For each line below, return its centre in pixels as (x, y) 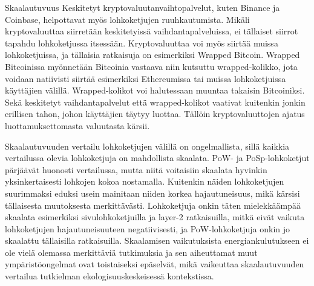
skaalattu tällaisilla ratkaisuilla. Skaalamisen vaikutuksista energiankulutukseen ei (157, 240)
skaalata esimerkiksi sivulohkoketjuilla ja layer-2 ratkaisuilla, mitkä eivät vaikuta (155, 217)
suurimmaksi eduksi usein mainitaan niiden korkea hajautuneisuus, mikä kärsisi (152, 193)
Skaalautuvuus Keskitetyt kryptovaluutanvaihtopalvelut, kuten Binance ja (142, 7)
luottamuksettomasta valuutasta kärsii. (77, 125)
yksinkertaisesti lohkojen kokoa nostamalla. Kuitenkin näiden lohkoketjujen (145, 181)
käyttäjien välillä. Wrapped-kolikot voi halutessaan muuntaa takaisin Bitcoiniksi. (155, 90)
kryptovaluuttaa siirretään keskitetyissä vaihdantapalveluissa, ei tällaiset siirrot (152, 31)
